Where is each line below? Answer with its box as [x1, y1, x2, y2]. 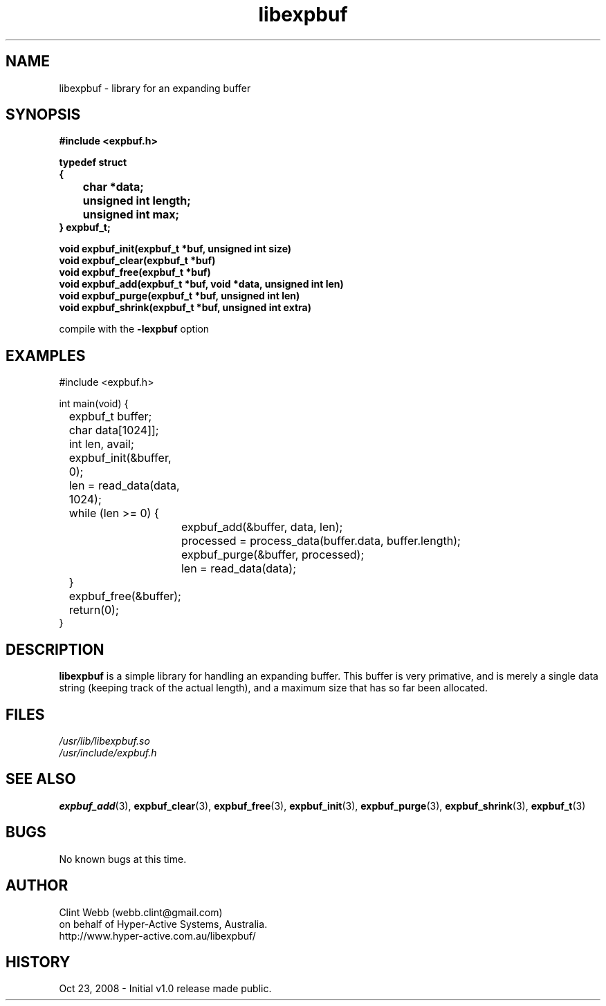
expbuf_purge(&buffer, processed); [181, 548, 365, 562]
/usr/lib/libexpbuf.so [59, 734, 150, 747]
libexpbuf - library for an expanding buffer [59, 82, 251, 94]
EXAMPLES [6, 346, 86, 364]
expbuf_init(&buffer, [68, 451, 172, 465]
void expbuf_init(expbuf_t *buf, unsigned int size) [59, 243, 292, 255]
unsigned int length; [82, 194, 191, 208]
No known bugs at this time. [59, 853, 187, 865]
